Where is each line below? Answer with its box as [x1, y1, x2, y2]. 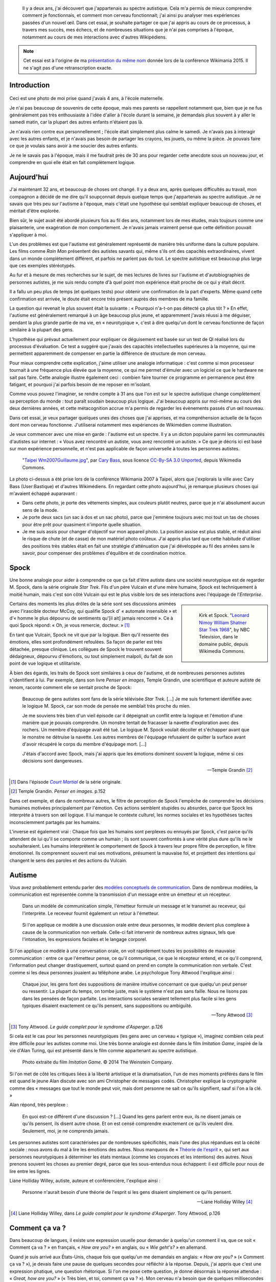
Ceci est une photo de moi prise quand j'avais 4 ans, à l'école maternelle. [9, 95, 164, 102]
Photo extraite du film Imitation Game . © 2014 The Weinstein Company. [22, 1059, 173, 1065]
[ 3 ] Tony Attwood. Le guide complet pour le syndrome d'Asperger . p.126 [11, 1024, 163, 1030]
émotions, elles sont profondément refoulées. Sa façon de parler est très [9, 639, 163, 645]
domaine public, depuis [199, 641, 248, 647]
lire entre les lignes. [9, 1168, 51, 1174]
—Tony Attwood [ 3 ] [211, 1012, 252, 1018]
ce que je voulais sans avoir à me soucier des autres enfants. [9, 143, 138, 149]
